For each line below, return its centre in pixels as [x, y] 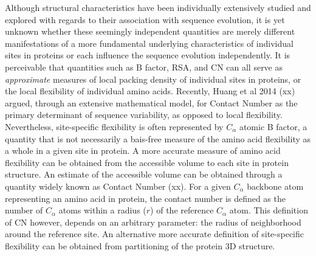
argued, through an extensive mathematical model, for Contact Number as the [151, 102]
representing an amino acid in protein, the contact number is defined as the [145, 198]
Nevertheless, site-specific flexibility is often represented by [114, 126]
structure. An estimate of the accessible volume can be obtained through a [144, 174]
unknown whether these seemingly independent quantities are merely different [150, 31]
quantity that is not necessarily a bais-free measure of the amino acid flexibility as [158, 138]
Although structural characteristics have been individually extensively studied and [158, 7]
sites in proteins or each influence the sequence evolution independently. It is [148, 55]
